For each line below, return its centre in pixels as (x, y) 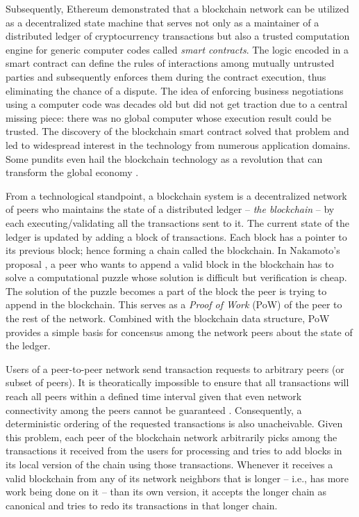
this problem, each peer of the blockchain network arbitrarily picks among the (172, 437)
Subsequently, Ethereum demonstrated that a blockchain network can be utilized (177, 8)
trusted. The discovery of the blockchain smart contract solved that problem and (177, 131)
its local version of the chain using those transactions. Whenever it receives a (169, 464)
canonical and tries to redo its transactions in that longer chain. (142, 505)
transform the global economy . (72, 172)
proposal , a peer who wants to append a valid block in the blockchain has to (170, 263)
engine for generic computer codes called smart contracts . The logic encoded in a (177, 49)
